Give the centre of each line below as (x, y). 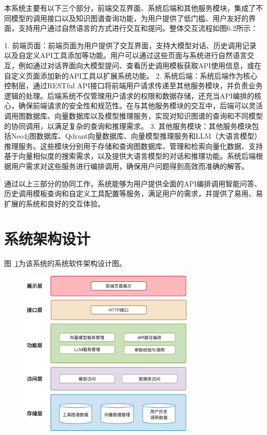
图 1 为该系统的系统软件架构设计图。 (65, 263)
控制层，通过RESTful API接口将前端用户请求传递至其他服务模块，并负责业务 (133, 86)
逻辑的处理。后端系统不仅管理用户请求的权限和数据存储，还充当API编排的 (129, 95)
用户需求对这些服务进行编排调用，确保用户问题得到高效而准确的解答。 (130, 166)
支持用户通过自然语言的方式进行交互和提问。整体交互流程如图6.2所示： (138, 28)
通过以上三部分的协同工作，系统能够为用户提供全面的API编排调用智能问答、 (133, 183)
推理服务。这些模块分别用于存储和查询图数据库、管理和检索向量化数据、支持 (133, 146)
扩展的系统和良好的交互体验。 (54, 203)
